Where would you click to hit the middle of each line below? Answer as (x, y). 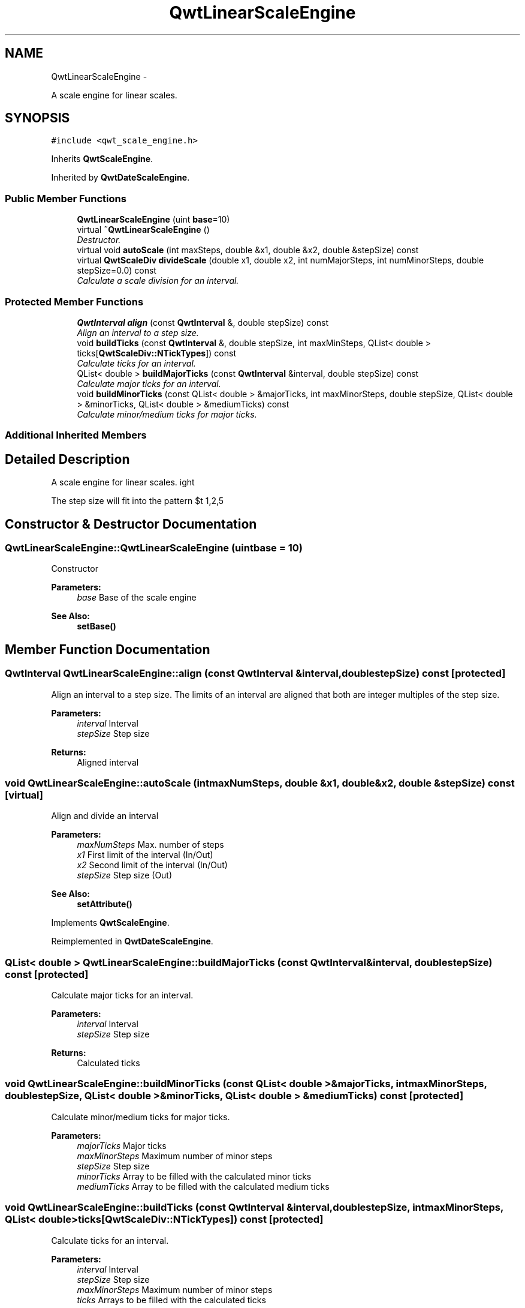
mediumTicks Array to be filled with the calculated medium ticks (203, 1186)
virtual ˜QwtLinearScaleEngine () (143, 230)
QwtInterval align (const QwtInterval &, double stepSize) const (203, 322)
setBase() (96, 626)
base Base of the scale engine (137, 598)
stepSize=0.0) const (117, 271)
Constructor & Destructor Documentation (131, 524)
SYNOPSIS (37, 118)
